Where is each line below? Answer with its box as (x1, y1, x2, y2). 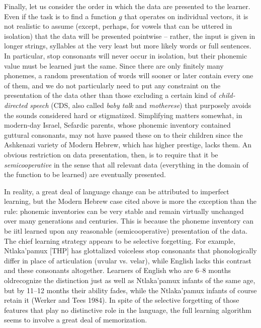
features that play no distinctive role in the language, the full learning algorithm (4, 304, 251, 315)
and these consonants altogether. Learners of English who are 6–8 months (4, 265, 231, 276)
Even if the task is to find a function (4, 11, 117, 21)
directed (4, 99, 28, 110)
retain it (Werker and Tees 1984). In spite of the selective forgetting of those (4, 295, 239, 305)
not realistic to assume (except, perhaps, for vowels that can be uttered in (4, 21, 232, 31)
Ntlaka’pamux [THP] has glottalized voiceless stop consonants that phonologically (4, 245, 257, 256)
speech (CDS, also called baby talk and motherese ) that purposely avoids (30, 99, 251, 110)
